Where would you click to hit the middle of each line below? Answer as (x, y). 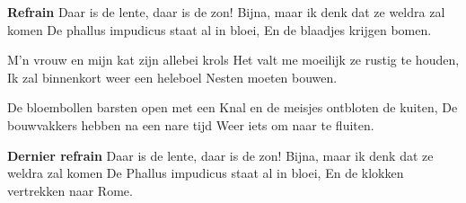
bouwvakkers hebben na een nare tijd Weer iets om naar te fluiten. (191, 124)
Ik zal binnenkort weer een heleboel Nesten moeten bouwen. (172, 77)
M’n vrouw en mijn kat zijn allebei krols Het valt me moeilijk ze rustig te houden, (233, 60)
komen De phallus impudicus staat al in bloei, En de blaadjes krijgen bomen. (220, 29)
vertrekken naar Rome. (70, 190)
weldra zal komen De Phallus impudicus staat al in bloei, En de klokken (206, 173)
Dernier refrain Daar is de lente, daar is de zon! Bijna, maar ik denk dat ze (220, 155)
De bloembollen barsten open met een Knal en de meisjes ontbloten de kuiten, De (233, 107)
